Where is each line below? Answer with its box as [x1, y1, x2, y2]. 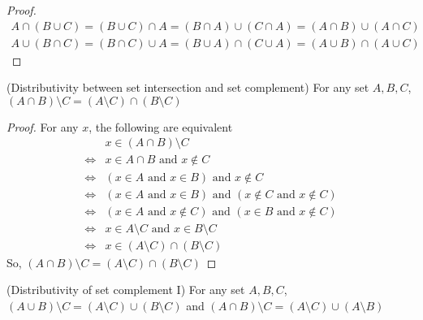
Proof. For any [6, 118, 79, 135]
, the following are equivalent [88, 118, 233, 135]
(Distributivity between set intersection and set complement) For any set [6, 79, 369, 96]
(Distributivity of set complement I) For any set [6, 281, 245, 298]
